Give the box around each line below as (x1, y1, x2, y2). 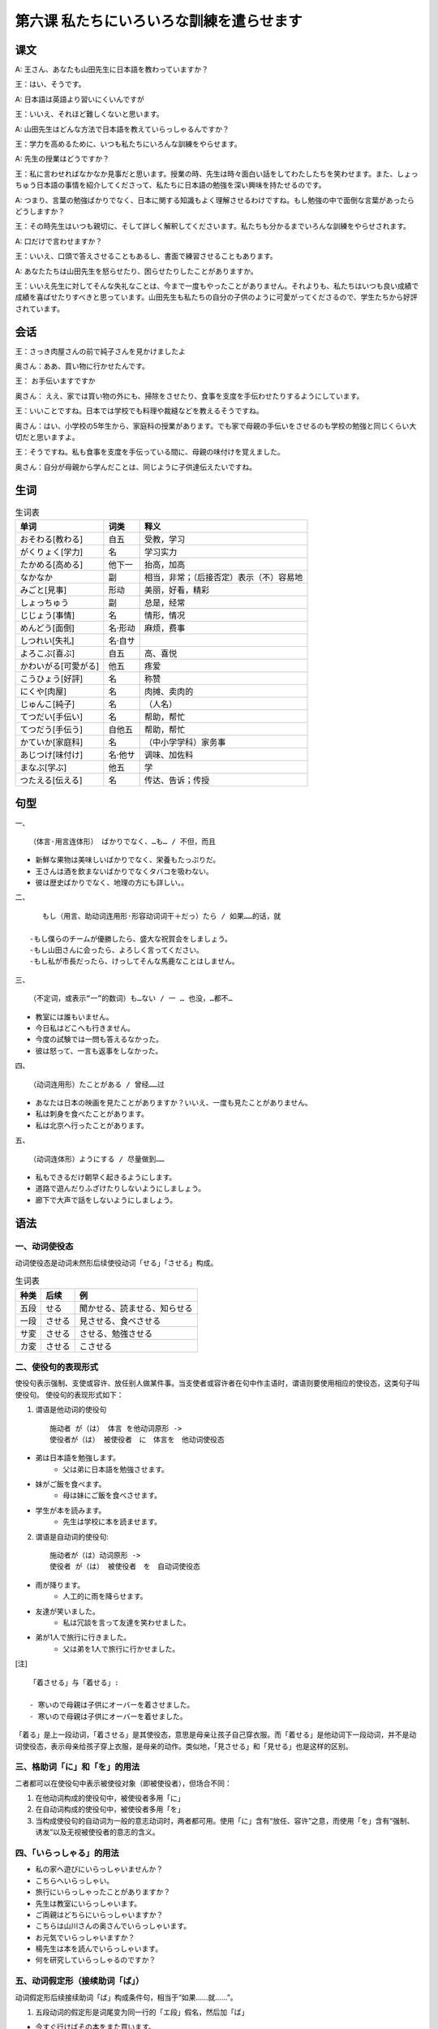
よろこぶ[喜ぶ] (19, 648, 75, 659)
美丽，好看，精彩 (144, 584, 210, 596)
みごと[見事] (19, 584, 67, 596)
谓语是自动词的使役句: (35, 1531, 109, 1541)
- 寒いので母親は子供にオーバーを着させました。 (29, 1700, 195, 1710)
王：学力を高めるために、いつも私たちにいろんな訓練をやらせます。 (15, 139, 242, 149)
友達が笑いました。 (35, 1606, 100, 1616)
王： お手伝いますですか (15, 376, 97, 386)
